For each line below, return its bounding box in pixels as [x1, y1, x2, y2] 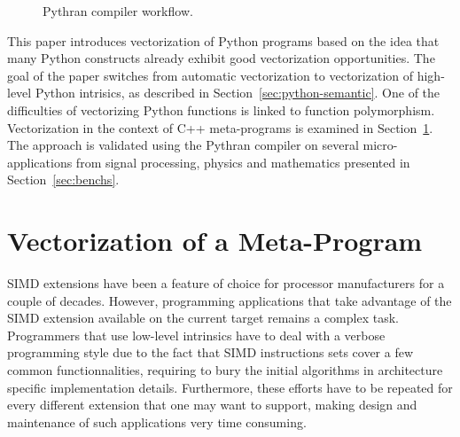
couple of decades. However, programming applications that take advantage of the [7, 291, 452, 309]
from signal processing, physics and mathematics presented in [75, 152, 410, 171]
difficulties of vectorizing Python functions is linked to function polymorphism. [7, 100, 435, 119]
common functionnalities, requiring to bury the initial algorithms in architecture [7, 361, 443, 379]
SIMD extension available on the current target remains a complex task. [7, 308, 399, 327]
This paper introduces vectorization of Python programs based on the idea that [7, 31, 440, 50]
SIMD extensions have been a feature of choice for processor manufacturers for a [7, 274, 445, 293]
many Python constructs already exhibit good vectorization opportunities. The [7, 49, 435, 67]
